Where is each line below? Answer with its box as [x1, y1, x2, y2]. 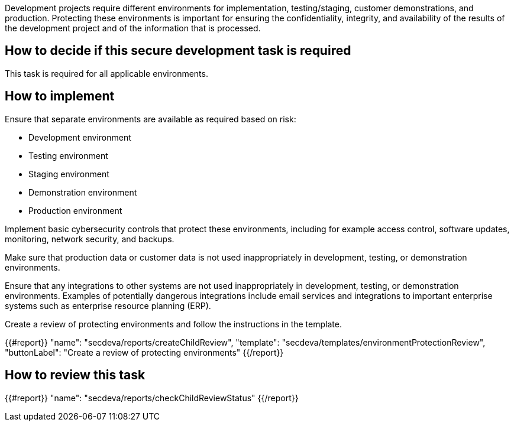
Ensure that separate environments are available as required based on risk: [5, 113, 296, 124]
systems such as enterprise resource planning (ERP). [5, 300, 211, 311]
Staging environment [28, 168, 109, 179]
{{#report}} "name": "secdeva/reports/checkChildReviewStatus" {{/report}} [5, 392, 299, 403]
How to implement [5, 89, 115, 104]
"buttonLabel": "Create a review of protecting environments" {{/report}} [5, 347, 284, 357]
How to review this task [5, 368, 146, 383]
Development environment [28, 132, 131, 142]
